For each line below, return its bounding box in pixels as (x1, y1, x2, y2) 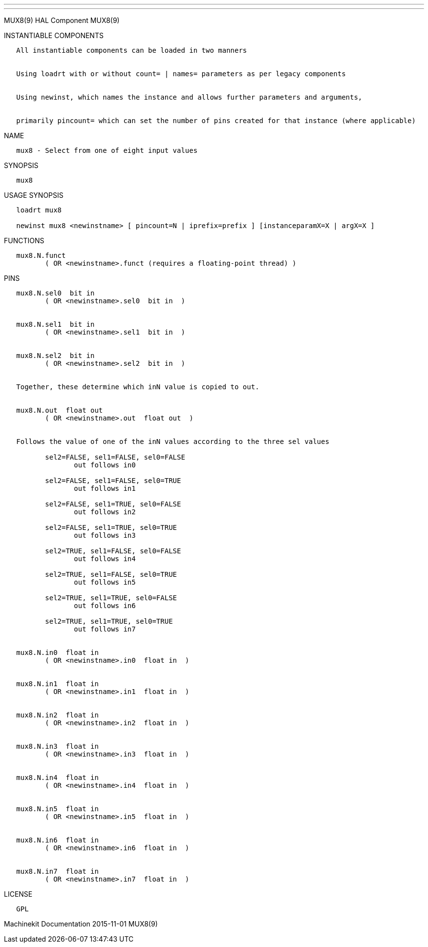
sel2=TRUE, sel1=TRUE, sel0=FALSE (45, 594, 177, 602)
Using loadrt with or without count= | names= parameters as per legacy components (16, 70, 346, 78)
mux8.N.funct (16, 252, 66, 259)
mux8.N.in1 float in (16, 680, 99, 688)
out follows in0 (74, 461, 136, 469)
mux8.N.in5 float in (16, 805, 99, 813)
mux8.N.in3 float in (16, 742, 99, 750)
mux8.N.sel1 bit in (16, 320, 95, 328)
